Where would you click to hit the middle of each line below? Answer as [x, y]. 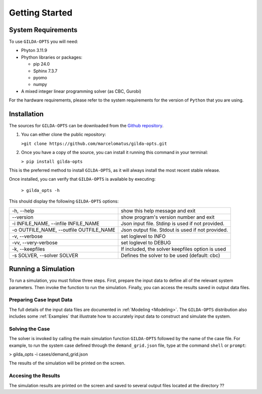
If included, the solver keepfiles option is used [173, 249]
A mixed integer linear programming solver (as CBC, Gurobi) [81, 91]
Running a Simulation [42, 269]
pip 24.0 [41, 64]
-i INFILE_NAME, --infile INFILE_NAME [56, 223]
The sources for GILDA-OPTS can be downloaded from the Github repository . [86, 126]
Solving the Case [30, 329]
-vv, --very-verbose [35, 242]
